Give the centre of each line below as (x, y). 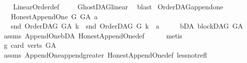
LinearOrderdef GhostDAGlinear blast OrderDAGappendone (118, 6)
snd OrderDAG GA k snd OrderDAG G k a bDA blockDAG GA (127, 26)
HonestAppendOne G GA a (54, 16)
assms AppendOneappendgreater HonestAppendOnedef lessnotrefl (105, 54)
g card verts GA (30, 45)
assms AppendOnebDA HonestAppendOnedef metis (93, 35)
